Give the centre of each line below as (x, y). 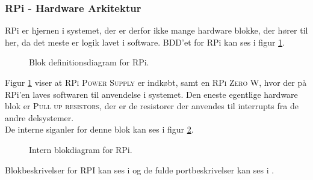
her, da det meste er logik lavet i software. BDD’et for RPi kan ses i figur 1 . (145, 42)
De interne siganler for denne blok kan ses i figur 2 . (99, 129)
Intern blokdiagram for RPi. (81, 149)
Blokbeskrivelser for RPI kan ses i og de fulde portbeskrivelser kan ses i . (140, 169)
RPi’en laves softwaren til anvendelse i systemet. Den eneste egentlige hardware (151, 94)
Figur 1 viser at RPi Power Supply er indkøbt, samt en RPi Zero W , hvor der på (156, 82)
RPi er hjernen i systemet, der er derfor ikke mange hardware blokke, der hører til (156, 30)
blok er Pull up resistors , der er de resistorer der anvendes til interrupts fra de (152, 106)
